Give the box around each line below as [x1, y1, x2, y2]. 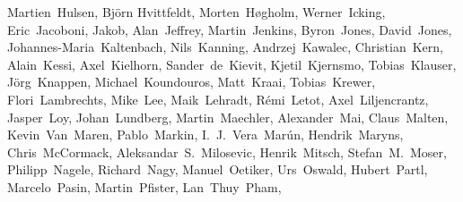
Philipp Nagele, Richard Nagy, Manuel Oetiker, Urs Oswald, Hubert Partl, [7, 160, 428, 179]
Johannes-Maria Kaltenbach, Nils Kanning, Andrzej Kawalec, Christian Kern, [7, 38, 443, 56]
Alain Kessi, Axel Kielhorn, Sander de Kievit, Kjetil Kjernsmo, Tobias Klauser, [7, 55, 457, 73]
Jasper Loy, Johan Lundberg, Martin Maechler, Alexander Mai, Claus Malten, [7, 107, 449, 126]
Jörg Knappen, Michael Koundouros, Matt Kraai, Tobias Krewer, [7, 72, 376, 91]
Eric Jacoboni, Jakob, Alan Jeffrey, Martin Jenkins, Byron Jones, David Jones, [7, 20, 452, 38]
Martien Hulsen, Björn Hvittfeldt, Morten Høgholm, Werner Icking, [7, 3, 386, 21]
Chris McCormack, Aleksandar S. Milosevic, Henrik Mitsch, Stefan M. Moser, [7, 142, 447, 161]
